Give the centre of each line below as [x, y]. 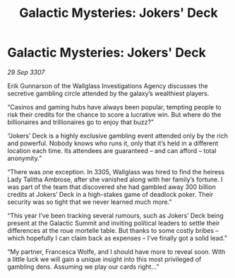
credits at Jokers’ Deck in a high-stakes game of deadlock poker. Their [110, 194]
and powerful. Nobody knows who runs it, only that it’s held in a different [113, 143]
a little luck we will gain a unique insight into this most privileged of [104, 259]
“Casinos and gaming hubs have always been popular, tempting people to [114, 107]
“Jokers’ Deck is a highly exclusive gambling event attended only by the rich [117, 135]
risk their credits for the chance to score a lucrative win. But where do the [114, 114]
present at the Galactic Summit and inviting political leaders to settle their [114, 223]
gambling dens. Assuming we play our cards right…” [83, 267]
